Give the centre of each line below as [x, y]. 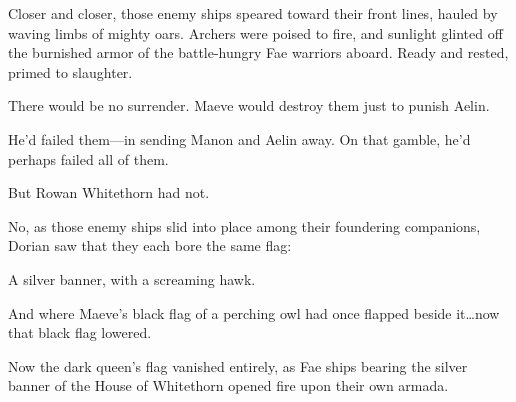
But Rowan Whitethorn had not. [109, 192]
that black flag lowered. [80, 332]
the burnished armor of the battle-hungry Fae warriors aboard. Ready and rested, [258, 52]
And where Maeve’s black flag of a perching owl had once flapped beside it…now [254, 312]
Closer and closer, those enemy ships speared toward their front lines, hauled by [253, 13]
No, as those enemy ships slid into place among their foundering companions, [244, 225]
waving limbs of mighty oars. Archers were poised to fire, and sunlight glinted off [255, 32]
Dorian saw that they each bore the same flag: [150, 245]
